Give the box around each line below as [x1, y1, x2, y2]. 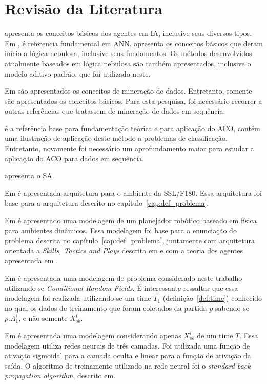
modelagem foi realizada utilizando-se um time [5, 292, 151, 303]
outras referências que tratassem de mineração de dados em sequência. [5, 105, 225, 116]
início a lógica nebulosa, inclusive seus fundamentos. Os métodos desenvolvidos [5, 48, 252, 59]
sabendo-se [215, 302, 249, 313]
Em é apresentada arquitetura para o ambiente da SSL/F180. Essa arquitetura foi [5, 187, 262, 198]
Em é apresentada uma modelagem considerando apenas [5, 330, 181, 340]
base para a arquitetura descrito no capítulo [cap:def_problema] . [5, 197, 209, 208]
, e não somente [18, 313, 68, 323]
